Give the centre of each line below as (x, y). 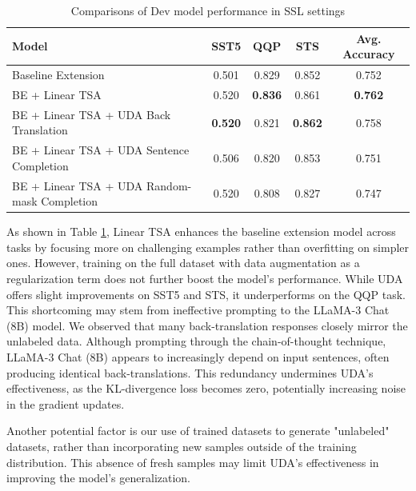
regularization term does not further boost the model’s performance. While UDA (205, 279)
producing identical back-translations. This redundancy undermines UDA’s (190, 372)
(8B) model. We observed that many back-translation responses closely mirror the (207, 325)
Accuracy (369, 54)
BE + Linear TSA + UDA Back (92, 114)
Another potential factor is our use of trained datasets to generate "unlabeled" (198, 431)
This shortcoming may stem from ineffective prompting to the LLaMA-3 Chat (198, 310)
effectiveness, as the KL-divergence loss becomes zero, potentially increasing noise (206, 388)
